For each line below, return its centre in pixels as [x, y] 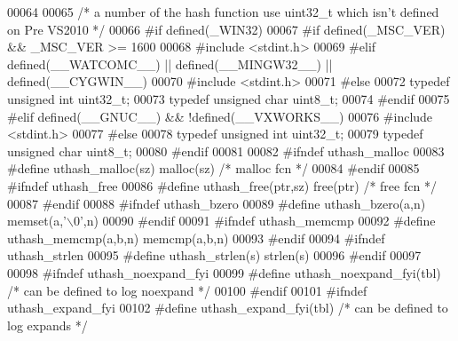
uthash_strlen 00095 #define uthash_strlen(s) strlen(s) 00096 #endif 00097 [214, 255]
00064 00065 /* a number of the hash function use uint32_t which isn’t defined [223, 12]
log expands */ [47, 325]
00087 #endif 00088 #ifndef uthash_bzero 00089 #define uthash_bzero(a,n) [217, 203]
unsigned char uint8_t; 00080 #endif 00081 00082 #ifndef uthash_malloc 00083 [226, 151]
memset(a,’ [37, 221]
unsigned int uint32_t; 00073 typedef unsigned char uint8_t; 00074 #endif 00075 [229, 98]
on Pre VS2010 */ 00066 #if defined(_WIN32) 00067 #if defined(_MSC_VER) [226, 29]
